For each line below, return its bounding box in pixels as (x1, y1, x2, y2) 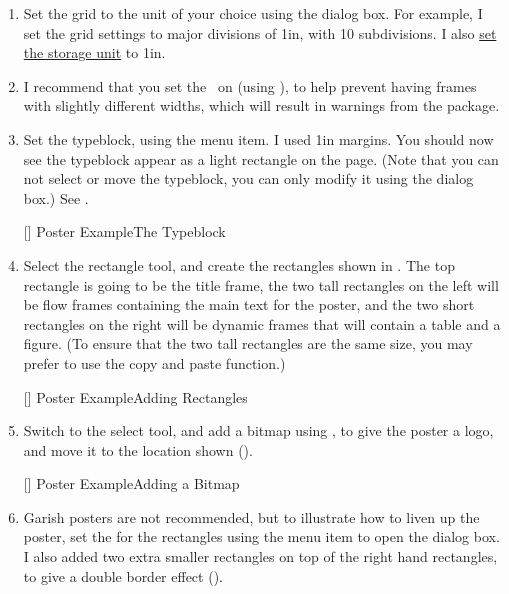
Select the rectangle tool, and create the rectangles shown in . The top (23, 254, 455, 275)
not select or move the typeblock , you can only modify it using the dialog (23, 168, 474, 189)
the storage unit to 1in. (23, 42, 166, 63)
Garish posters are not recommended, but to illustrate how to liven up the (23, 506, 480, 527)
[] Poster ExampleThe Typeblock (23, 221, 226, 242)
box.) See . (23, 187, 89, 208)
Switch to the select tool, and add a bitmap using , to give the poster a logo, (23, 420, 494, 441)
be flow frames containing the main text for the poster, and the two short (23, 294, 475, 315)
